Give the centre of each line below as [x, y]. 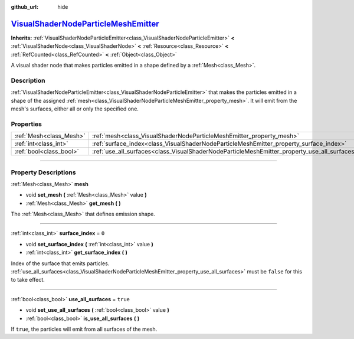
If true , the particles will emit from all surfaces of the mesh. [84, 329]
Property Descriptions [43, 172]
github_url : [24, 7]
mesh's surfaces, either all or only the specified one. [75, 109]
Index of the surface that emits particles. [60, 263]
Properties [27, 124]
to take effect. [28, 280]
